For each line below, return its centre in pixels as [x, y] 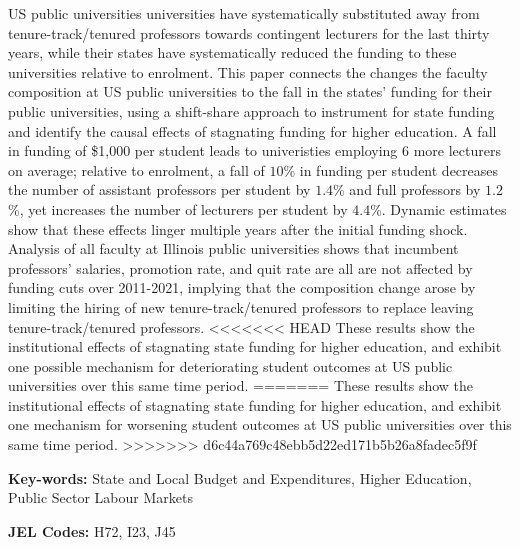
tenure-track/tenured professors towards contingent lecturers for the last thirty [249, 32]
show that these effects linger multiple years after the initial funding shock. [238, 228]
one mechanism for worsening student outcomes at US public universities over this [260, 424]
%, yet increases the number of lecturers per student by [178, 208]
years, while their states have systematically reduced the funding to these [232, 52]
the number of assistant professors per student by [159, 189]
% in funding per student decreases [391, 169]
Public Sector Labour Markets [100, 497]
